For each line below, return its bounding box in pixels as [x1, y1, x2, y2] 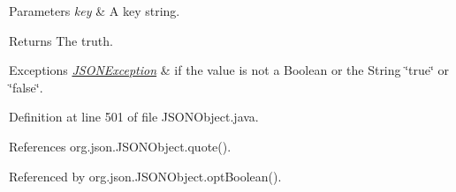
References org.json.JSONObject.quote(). [9, 137, 232, 155]
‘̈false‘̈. [9, 78, 43, 96]
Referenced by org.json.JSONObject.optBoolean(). [9, 166, 282, 185]
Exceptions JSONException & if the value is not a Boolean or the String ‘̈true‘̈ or [9, 61, 450, 79]
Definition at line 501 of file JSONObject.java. [9, 107, 259, 126]
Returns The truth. [9, 31, 113, 49]
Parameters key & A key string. [9, 2, 180, 19]
